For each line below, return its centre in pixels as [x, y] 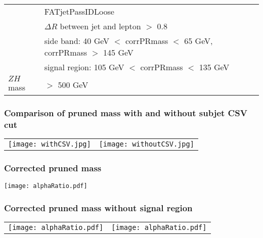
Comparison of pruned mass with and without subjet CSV [126, 112]
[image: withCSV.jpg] [50, 144]
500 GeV [73, 84]
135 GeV [214, 67]
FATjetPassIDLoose [79, 11]
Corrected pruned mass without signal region [98, 207]
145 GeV [118, 52]
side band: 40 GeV [77, 41]
